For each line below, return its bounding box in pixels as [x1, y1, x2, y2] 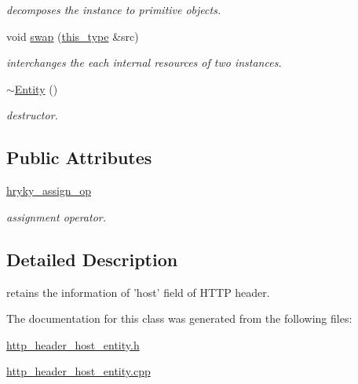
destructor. [6, 107, 58, 123]
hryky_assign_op [6, 182, 91, 199]
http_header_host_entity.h [6, 336, 140, 353]
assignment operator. [6, 208, 107, 225]
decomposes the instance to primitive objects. [6, 2, 221, 17]
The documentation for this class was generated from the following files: [6, 310, 353, 327]
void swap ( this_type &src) [6, 27, 139, 44]
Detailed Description [6, 247, 178, 271]
